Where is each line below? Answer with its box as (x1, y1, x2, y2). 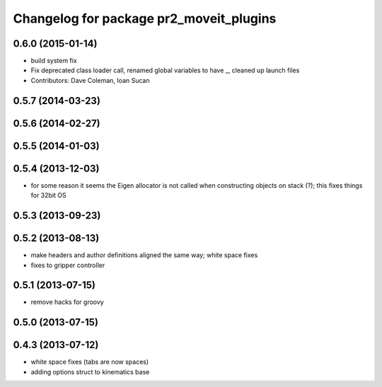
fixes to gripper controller (30, 261, 105, 269)
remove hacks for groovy (30, 298, 104, 306)
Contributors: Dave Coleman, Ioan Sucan (30, 76, 150, 84)
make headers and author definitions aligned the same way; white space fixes (30, 251, 258, 259)
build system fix (30, 57, 77, 65)
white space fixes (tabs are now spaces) (30, 358, 149, 366)
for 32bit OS (30, 191, 66, 200)
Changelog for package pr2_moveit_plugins (13, 11, 277, 26)
